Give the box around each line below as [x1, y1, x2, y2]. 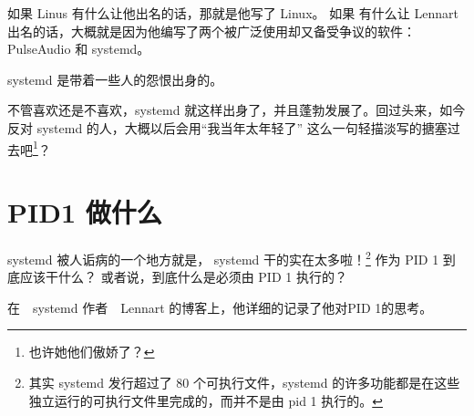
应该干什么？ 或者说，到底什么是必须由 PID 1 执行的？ [19, 267, 347, 286]
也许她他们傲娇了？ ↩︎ [28, 342, 155, 361]
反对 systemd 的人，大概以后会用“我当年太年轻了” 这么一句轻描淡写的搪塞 [7, 118, 448, 137]
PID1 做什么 [7, 193, 162, 230]
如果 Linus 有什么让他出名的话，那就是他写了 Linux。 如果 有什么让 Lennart [7, 4, 459, 22]
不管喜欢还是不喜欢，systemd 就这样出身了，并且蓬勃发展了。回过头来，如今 [7, 100, 466, 120]
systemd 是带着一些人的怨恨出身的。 [7, 69, 223, 88]
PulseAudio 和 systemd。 [7, 39, 150, 58]
